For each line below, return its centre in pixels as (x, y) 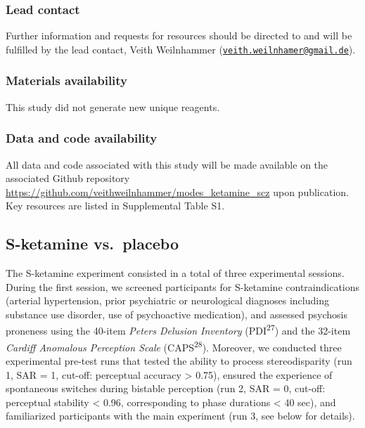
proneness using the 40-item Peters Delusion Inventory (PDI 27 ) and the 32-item (178, 330)
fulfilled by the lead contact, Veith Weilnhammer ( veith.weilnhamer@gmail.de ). (181, 49)
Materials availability (67, 80)
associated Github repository (68, 178)
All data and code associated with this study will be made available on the (167, 164)
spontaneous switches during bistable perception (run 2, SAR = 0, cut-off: (166, 388)
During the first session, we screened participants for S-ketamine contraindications (183, 286)
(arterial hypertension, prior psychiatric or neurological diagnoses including (167, 300)
